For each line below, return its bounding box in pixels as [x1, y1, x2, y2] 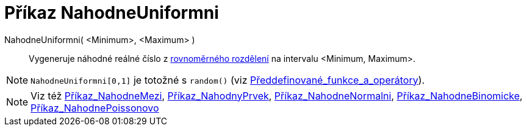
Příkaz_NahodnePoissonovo [30, 101, 159, 114]
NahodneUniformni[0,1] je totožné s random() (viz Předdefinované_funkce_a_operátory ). [30, 73, 425, 86]
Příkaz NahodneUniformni [4, 2, 219, 23]
